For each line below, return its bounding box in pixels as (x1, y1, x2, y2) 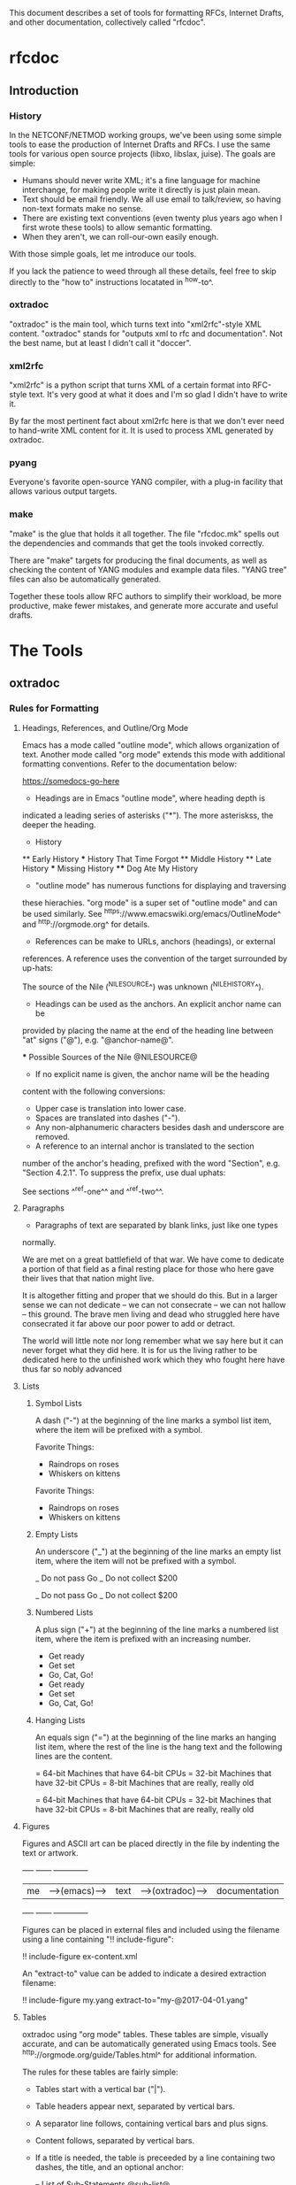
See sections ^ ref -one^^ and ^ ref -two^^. (21, 1184, 164, 1196)
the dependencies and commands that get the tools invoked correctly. (9, 537, 265, 548)
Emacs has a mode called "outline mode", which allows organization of (21, 739, 280, 750)
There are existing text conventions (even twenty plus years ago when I (21, 212, 283, 223)
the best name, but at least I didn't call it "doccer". (9, 337, 192, 348)
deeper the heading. (21, 819, 96, 830)
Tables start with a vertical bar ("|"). (34, 2083, 166, 2094)
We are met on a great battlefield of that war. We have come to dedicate (21, 1254, 285, 1265)
